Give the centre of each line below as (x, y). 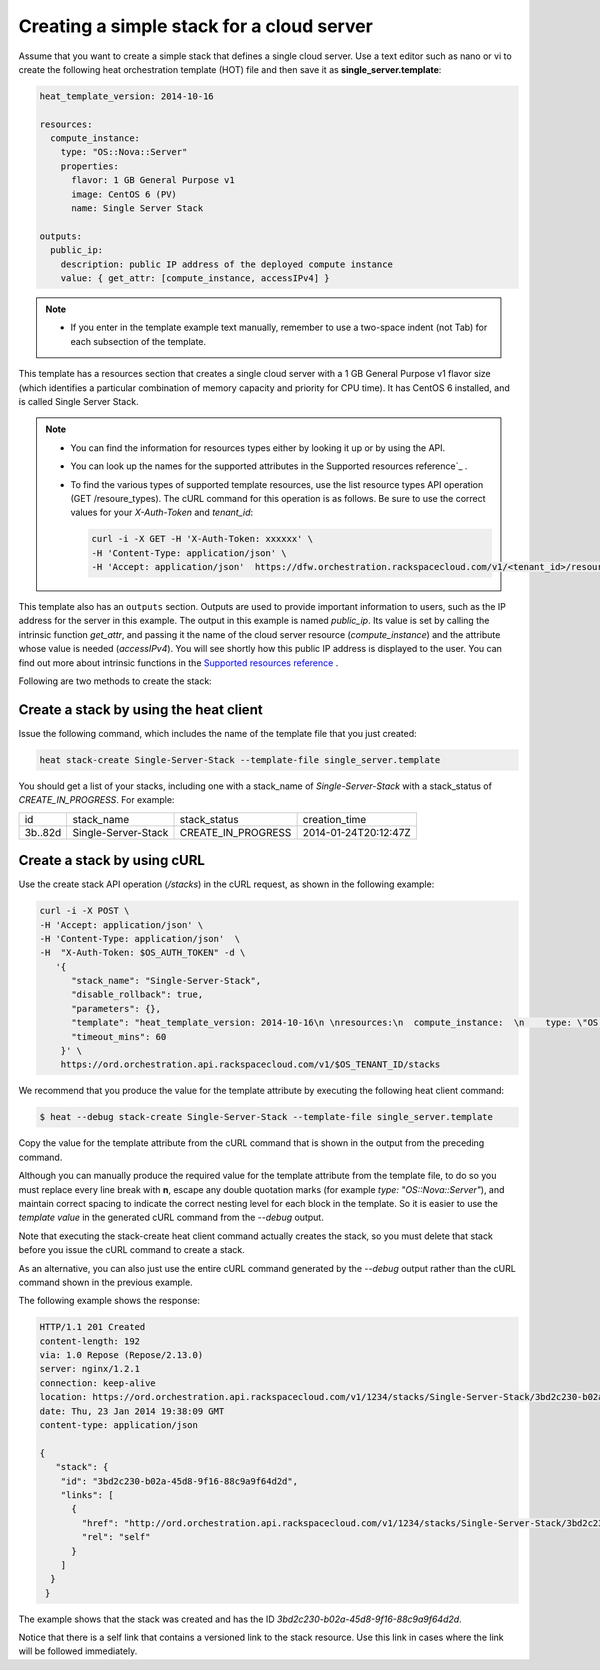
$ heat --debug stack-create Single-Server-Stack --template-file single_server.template (266, 1117)
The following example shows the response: (109, 1301)
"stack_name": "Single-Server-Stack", (166, 981)
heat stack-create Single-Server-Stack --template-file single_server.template (240, 759)
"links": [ (87, 1494)
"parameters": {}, (116, 1008)
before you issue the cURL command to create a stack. (131, 1250)
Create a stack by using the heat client (141, 709)
